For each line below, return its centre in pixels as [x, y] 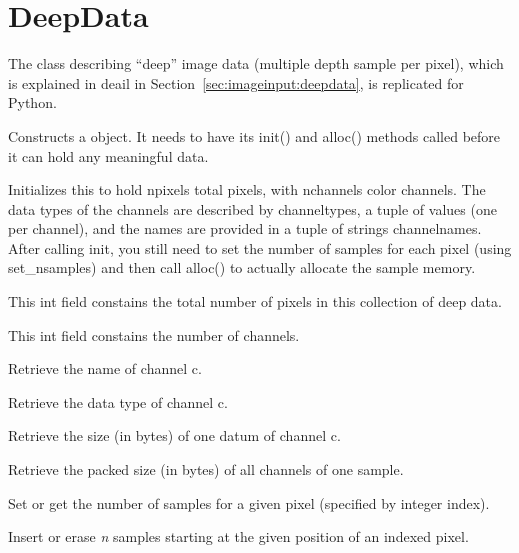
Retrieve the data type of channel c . [118, 401]
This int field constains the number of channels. [154, 334]
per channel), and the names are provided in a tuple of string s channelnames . [245, 228]
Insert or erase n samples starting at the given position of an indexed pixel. [238, 536]
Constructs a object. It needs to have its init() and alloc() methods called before [254, 135]
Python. [32, 102]
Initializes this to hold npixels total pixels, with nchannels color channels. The [247, 189]
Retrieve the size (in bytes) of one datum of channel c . [174, 435]
